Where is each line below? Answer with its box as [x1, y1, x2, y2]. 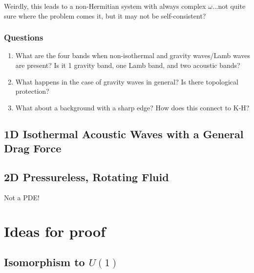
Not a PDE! [4, 192, 40, 202]
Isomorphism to [4, 254, 85, 270]
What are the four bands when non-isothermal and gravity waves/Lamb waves [15, 50, 250, 61]
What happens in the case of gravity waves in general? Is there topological [15, 76, 238, 86]
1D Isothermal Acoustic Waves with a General [4, 126, 244, 141]
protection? [15, 86, 49, 96]
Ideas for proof [4, 221, 106, 241]
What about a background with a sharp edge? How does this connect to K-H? [15, 102, 250, 112]
